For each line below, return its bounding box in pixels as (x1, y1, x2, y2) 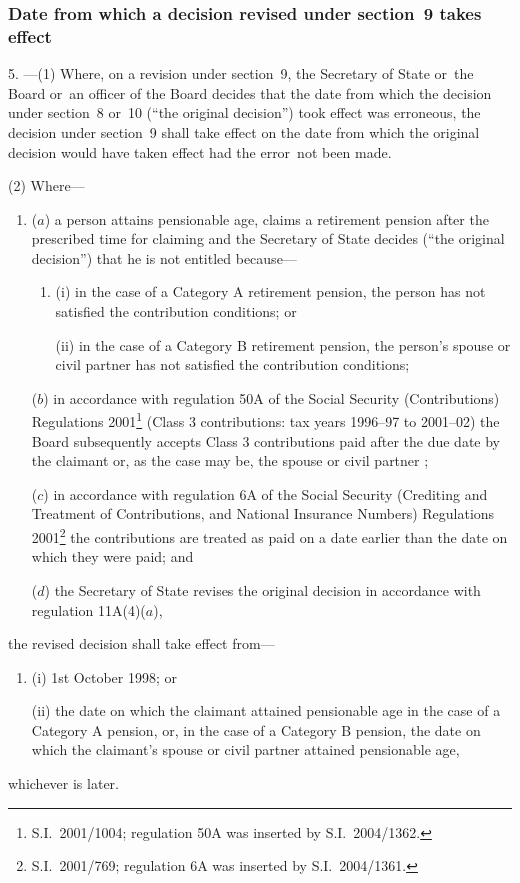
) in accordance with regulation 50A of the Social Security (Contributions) (43, 387, 500, 408)
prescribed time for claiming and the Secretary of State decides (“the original (31, 228, 505, 249)
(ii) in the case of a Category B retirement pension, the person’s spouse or (55, 334, 511, 355)
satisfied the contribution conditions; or (55, 301, 297, 322)
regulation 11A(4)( (31, 599, 146, 620)
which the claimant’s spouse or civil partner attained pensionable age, (31, 739, 460, 760)
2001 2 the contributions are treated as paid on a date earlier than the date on (31, 524, 508, 547)
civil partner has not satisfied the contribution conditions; (55, 354, 410, 375)
